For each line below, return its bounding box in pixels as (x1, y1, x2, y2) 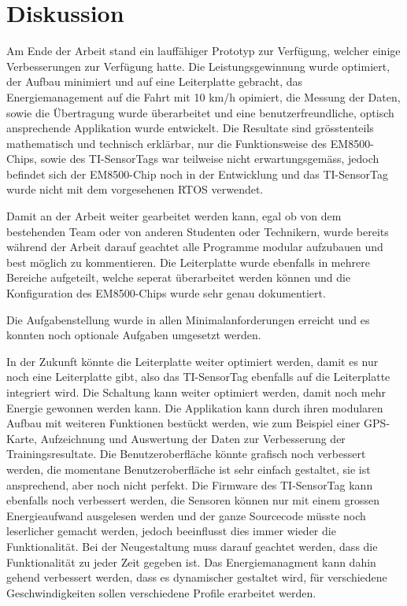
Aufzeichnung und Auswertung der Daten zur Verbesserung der (40, 430, 346, 446)
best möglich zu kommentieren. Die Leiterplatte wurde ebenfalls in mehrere (6, 253, 370, 270)
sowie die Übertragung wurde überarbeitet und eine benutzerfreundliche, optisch (6, 104, 394, 120)
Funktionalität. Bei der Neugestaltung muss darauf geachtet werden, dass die (6, 538, 378, 554)
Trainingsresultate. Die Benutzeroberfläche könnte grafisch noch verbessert (6, 445, 366, 462)
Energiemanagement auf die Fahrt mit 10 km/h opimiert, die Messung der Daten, (6, 88, 401, 105)
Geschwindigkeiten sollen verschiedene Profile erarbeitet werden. (6, 584, 316, 600)
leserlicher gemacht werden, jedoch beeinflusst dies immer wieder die (6, 523, 336, 539)
